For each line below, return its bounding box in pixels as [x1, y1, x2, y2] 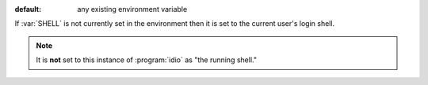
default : [14, 5, 42, 13]
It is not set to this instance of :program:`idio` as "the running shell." [36, 55, 258, 65]
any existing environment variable [77, 5, 188, 13]
